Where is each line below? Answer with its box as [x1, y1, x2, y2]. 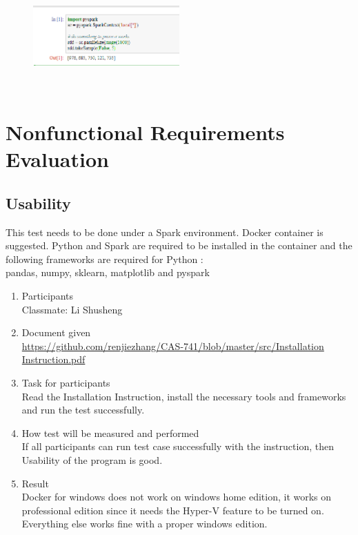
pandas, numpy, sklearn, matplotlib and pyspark [6, 265, 210, 280]
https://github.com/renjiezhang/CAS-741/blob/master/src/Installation [21, 338, 324, 353]
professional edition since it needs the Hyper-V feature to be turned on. [21, 503, 324, 517]
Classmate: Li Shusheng [21, 302, 123, 316]
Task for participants [21, 375, 110, 389]
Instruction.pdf [21, 352, 86, 367]
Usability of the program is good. [21, 452, 163, 467]
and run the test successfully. [21, 402, 145, 417]
